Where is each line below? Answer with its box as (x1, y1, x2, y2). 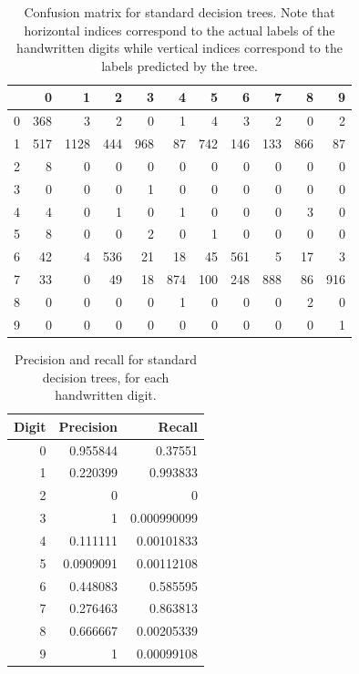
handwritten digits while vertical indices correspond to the (16, 38, 343, 57)
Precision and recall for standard (14, 349, 197, 368)
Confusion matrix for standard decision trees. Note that (24, 3, 335, 21)
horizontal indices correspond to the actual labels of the (24, 20, 335, 39)
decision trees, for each (42, 367, 169, 386)
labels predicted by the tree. (101, 56, 258, 75)
